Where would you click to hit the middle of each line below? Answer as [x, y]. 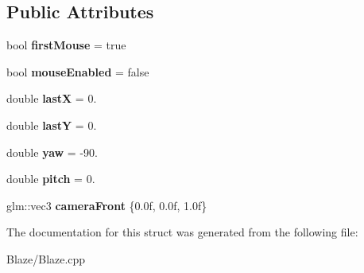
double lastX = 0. [52, 98]
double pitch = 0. [51, 179]
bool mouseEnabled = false [78, 71]
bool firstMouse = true [66, 45]
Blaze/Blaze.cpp [46, 258]
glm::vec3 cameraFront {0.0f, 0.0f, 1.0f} [107, 205]
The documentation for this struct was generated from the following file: [182, 232]
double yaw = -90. [52, 152]
